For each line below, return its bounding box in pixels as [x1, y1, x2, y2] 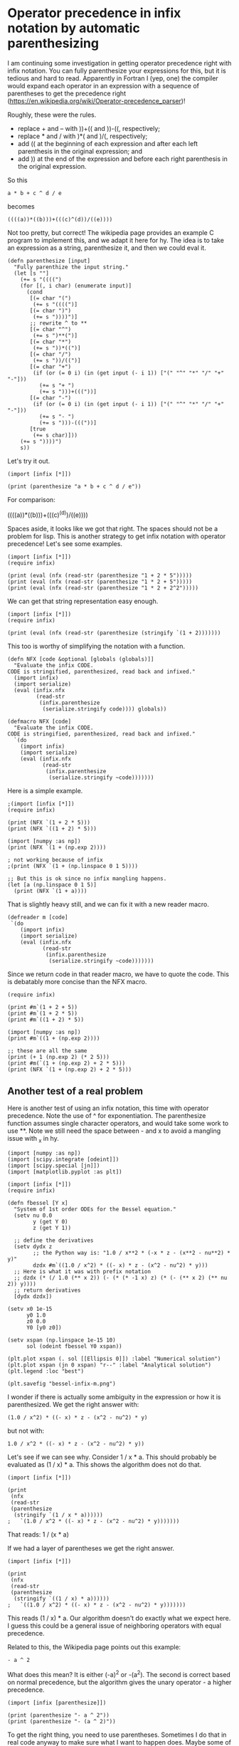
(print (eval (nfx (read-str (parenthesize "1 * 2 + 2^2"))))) [7, 584, 199, 592]
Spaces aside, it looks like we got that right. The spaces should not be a [7, 524, 218, 533]
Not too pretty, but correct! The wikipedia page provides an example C [7, 228, 215, 236]
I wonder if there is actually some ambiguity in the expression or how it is [7, 1393, 221, 1401]
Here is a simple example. [7, 786, 83, 795]
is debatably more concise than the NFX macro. [7, 977, 147, 986]
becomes [7, 202, 35, 211]
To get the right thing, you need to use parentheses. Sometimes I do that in [7, 1730, 227, 1739]
